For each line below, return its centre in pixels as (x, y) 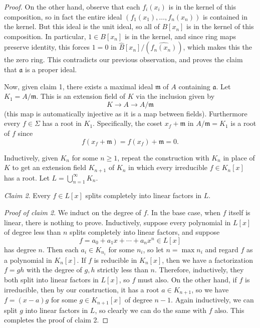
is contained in (225, 16)
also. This (229, 310)
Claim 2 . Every (27, 195)
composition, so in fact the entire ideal (63, 16)
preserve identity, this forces (47, 47)
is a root (243, 123)
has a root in (62, 123)
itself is (239, 212)
